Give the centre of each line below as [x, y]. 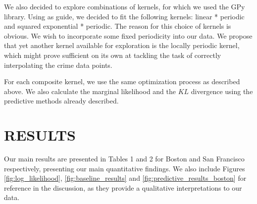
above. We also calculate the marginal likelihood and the [90, 91]
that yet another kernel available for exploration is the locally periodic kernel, [122, 45]
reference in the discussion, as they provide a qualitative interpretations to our [123, 187]
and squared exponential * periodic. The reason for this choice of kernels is [118, 26]
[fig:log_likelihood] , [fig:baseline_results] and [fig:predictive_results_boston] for [125, 178]
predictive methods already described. [61, 101]
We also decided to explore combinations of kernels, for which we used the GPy [125, 6]
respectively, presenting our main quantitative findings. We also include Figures [125, 168]
